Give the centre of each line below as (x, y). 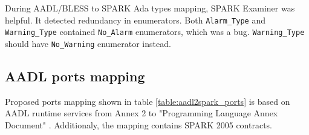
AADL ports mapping (75, 76)
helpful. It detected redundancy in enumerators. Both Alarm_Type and (135, 20)
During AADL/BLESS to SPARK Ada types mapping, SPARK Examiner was (150, 8)
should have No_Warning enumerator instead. (88, 43)
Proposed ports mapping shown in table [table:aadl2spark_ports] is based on (148, 101)
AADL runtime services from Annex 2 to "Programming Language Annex (141, 113)
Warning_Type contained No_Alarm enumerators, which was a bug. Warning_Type (155, 32)
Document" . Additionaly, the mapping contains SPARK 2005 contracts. (138, 124)
